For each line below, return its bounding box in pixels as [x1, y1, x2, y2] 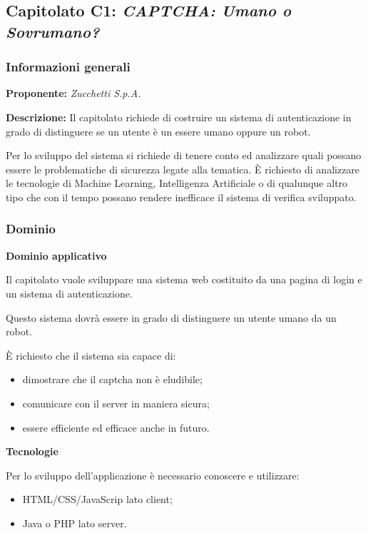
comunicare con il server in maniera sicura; [22, 395, 210, 410]
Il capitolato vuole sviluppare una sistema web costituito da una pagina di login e [6, 272, 362, 287]
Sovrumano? [6, 20, 100, 42]
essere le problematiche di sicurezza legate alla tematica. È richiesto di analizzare [6, 161, 360, 176]
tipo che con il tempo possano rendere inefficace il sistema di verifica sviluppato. [6, 189, 357, 204]
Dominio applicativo [6, 248, 107, 263]
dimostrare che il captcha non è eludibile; [22, 372, 203, 387]
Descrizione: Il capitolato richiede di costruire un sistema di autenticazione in [6, 109, 352, 124]
